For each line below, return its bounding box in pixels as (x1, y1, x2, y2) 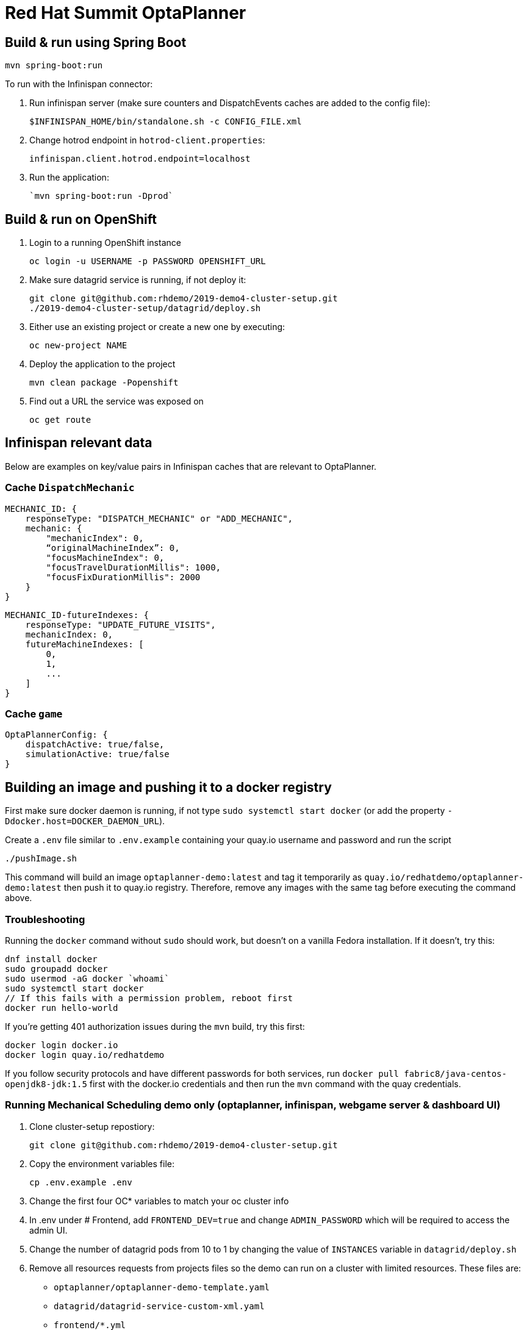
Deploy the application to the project (29, 359, 176, 370)
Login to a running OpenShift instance (29, 237, 181, 248)
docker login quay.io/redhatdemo (5, 1049, 165, 1060)
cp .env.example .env (29, 1177, 132, 1187)
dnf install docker (5, 954, 98, 964)
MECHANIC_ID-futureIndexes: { (5, 609, 149, 620)
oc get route (29, 415, 91, 425)
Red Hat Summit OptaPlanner (5, 2, 246, 23)
